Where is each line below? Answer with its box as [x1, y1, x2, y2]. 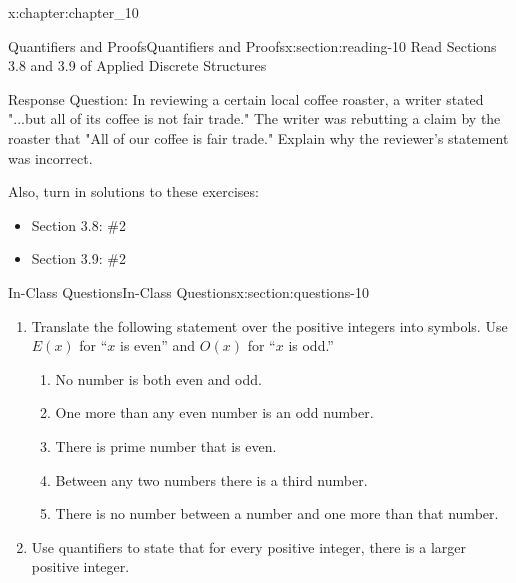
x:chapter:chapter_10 [8, 2, 139, 22]
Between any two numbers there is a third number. [55, 469, 368, 490]
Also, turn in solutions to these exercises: [8, 181, 259, 202]
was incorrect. [8, 147, 93, 168]
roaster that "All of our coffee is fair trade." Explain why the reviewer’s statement [8, 127, 509, 148]
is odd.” [288, 335, 334, 356]
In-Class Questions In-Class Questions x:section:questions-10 [8, 281, 369, 302]
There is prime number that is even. [55, 435, 277, 456]
